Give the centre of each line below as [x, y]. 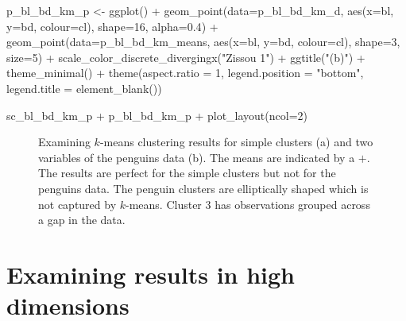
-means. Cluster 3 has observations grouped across [248, 204]
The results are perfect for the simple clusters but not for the [187, 173]
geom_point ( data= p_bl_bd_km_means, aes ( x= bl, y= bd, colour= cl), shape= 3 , [203, 42]
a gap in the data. [82, 220]
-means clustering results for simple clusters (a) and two [236, 142]
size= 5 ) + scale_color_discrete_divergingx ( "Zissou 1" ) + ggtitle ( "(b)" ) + [186, 57]
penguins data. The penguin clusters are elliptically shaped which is [203, 188]
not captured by [77, 204]
